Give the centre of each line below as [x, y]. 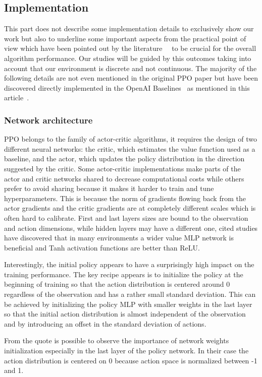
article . [17, 98]
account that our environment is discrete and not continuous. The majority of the [130, 68]
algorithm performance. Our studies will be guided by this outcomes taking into [128, 58]
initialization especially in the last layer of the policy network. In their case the [126, 351]
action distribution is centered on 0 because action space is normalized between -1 [131, 360]
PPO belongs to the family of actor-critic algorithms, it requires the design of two [131, 139]
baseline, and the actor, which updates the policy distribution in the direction [124, 159]
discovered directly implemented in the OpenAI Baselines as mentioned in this [127, 87]
